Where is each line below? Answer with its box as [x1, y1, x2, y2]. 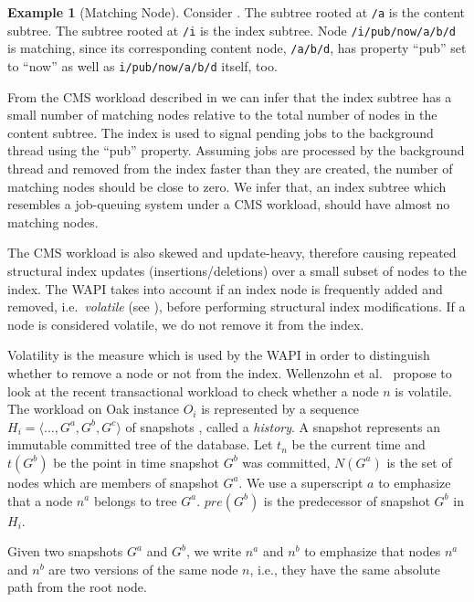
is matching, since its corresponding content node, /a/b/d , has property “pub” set [7, 38, 467, 58]
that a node [7, 491, 73, 510]
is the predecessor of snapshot [263, 491, 430, 510]
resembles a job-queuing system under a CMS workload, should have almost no [7, 195, 450, 214]
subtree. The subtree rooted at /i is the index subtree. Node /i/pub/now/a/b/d [7, 20, 456, 39]
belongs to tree [93, 491, 177, 510]
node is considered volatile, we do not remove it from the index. [7, 314, 364, 333]
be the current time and [291, 435, 426, 454]
